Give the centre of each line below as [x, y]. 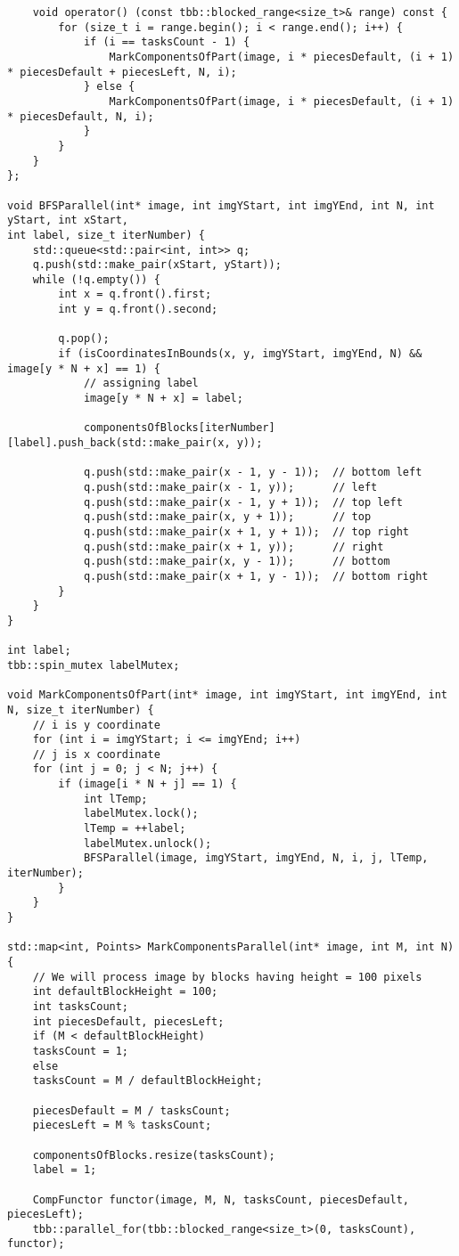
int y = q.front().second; [138, 310]
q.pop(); [84, 339]
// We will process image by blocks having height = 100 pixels [227, 977]
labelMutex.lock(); [141, 814]
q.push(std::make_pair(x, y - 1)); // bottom [237, 562]
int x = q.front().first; [135, 294]
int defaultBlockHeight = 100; [125, 992]
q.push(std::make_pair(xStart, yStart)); [157, 265]
